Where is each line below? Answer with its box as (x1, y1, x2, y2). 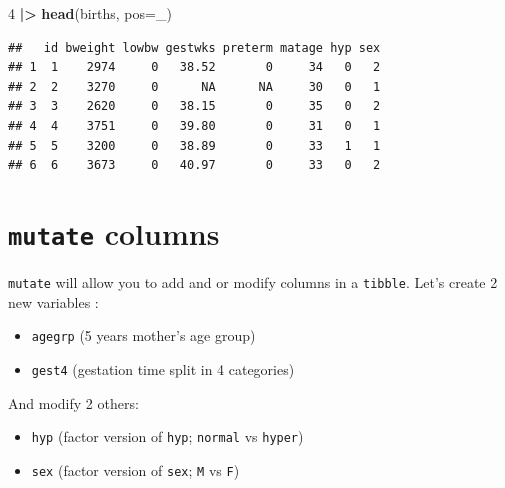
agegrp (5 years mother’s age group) (31, 325, 256, 346)
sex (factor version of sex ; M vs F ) (31, 459, 240, 480)
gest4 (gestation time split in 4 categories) (31, 358, 295, 379)
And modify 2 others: (8, 392, 139, 413)
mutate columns (8, 212, 220, 253)
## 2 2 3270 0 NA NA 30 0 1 (8, 79, 381, 94)
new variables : (8, 291, 99, 312)
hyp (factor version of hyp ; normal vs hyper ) (31, 426, 304, 447)
